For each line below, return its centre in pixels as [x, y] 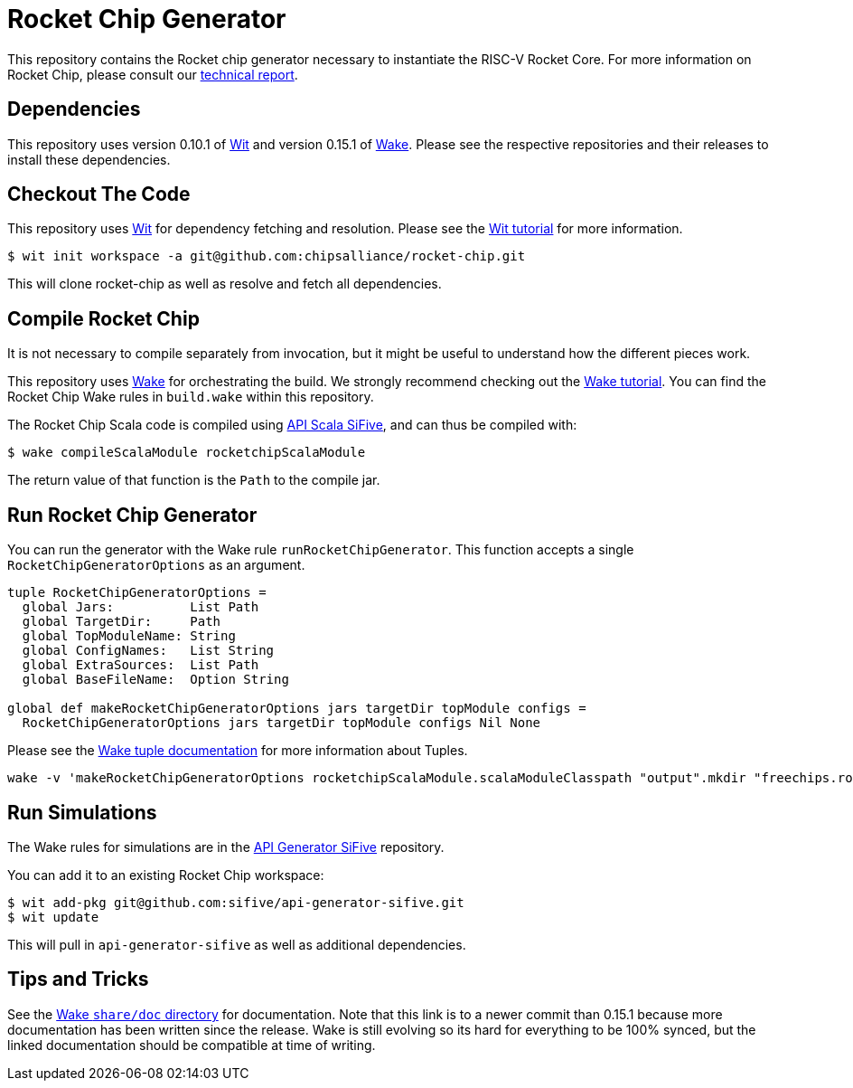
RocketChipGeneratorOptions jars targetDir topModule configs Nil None [281, 723]
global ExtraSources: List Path [141, 665]
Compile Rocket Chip [103, 318]
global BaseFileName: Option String [155, 680]
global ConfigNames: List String [148, 651]
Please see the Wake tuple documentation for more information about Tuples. [238, 751]
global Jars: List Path [141, 607]
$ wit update [53, 917]
